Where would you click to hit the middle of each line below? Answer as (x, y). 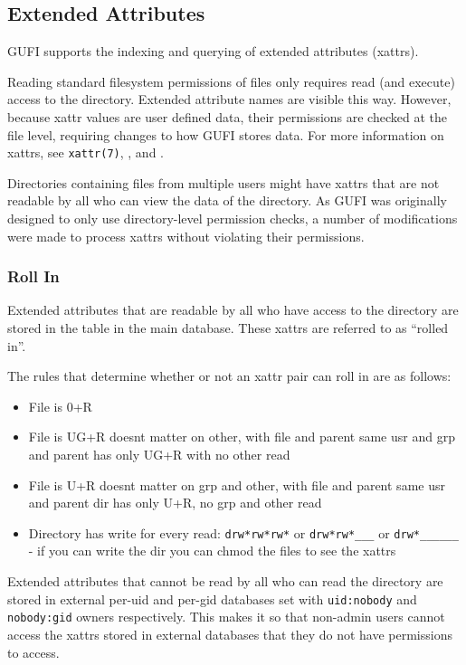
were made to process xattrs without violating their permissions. (186, 236)
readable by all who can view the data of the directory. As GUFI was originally (227, 200)
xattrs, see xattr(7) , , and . (86, 152)
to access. (33, 652)
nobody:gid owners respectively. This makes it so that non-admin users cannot (226, 617)
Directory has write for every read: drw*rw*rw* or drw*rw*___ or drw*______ (243, 532)
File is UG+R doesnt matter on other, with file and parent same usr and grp (242, 437)
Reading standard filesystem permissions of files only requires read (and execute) (231, 81)
